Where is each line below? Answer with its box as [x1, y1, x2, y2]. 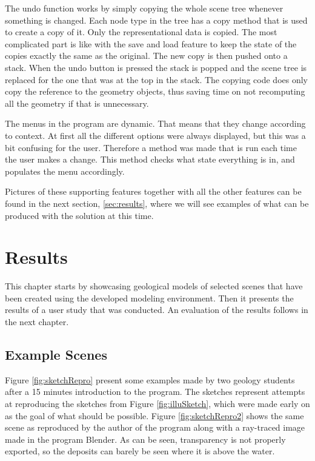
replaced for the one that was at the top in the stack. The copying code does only [5, 73, 308, 86]
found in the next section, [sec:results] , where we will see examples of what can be [5, 197, 309, 209]
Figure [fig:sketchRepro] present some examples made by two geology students [5, 373, 295, 386]
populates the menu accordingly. [5, 164, 125, 177]
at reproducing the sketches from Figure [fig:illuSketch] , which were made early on [5, 397, 310, 409]
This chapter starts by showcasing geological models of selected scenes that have [5, 280, 303, 292]
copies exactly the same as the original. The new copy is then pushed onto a [5, 49, 288, 62]
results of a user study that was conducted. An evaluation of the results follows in [5, 303, 308, 316]
